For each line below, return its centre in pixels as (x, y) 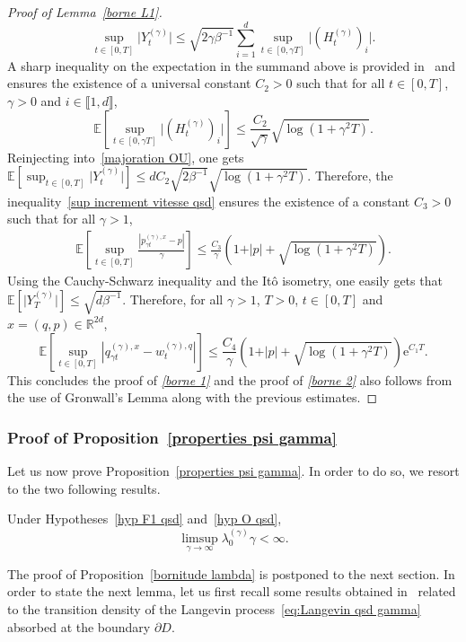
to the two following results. (84, 488)
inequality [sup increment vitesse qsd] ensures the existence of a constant (209, 201)
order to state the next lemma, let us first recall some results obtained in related (232, 591)
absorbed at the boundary (79, 626)
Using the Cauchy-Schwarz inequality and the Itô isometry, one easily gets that (225, 281)
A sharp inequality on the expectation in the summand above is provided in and (231, 65)
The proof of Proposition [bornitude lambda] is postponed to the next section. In (231, 573)
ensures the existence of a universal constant (129, 83)
